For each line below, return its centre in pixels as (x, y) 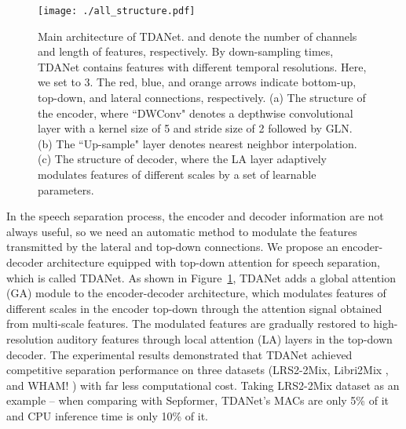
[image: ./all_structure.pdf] (117, 11)
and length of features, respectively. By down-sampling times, (186, 51)
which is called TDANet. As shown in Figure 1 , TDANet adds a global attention (201, 277)
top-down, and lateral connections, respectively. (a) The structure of (202, 98)
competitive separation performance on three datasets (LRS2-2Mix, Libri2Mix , (198, 370)
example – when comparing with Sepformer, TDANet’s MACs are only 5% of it (198, 400)
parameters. (66, 189)
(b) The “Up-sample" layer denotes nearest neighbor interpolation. (198, 143)
